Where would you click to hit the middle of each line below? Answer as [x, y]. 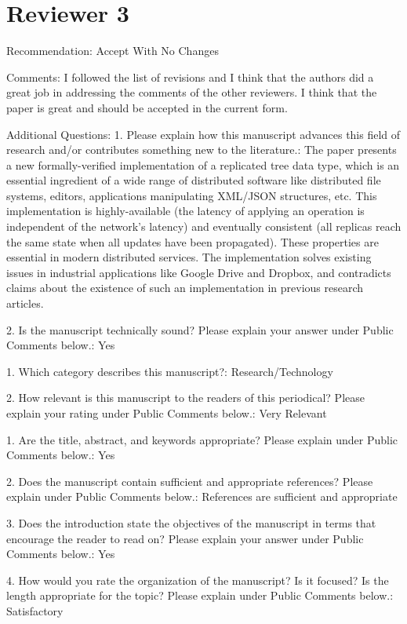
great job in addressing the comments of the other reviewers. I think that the [192, 92]
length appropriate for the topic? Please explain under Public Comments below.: [200, 595]
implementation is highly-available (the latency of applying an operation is [185, 211]
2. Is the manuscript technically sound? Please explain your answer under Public [200, 329]
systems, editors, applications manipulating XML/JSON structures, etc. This [192, 195]
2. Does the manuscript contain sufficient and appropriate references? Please [190, 481]
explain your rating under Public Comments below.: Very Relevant [167, 413]
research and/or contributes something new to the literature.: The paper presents [202, 150]
